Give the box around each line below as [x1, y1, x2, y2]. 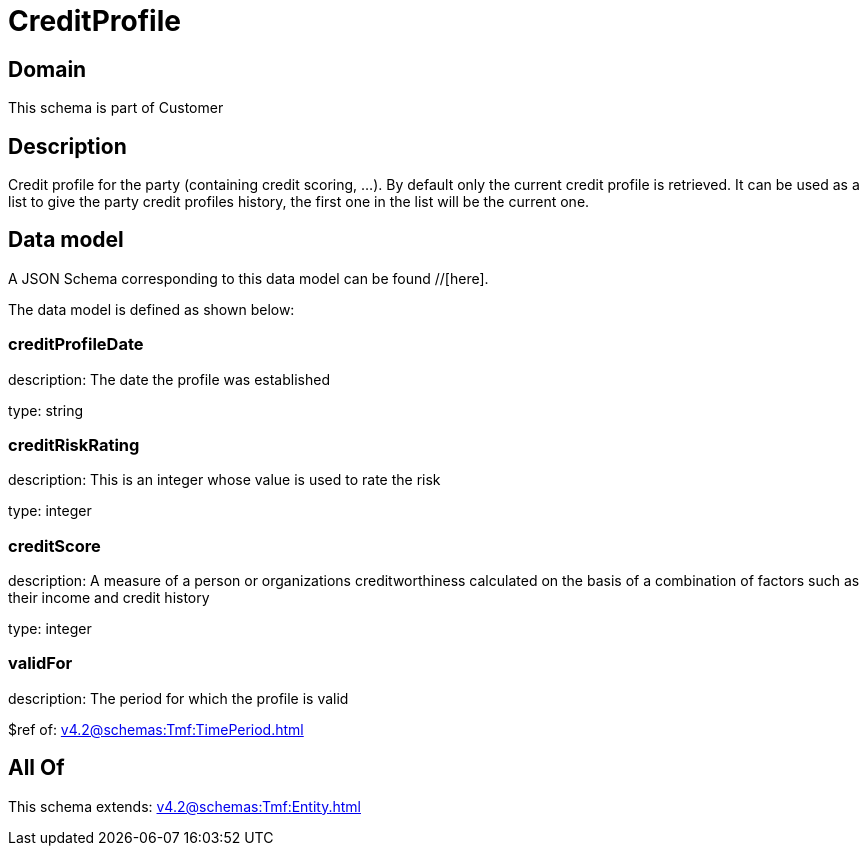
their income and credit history [8, 589, 210, 607]
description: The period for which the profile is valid [8, 689, 349, 707]
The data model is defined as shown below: [8, 300, 295, 318]
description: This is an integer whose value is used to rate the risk [8, 471, 441, 489]
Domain [8, 56, 87, 82]
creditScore [8, 535, 101, 556]
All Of [8, 755, 65, 781]
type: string [8, 401, 84, 419]
